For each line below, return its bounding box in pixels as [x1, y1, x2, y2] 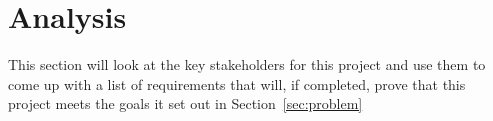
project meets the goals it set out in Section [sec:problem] [8, 93, 363, 114]
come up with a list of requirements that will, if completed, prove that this [8, 73, 466, 94]
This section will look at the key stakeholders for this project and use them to [8, 54, 486, 75]
